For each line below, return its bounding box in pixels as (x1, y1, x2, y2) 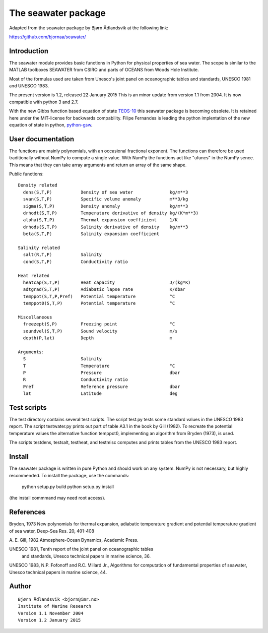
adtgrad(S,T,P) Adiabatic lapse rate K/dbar (23, 287, 186, 292)
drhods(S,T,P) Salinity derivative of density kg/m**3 (23, 224, 188, 230)
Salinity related (18, 245, 60, 251)
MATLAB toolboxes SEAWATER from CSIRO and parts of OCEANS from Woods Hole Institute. (9, 67, 199, 73)
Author (9, 582, 32, 590)
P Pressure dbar (23, 370, 181, 376)
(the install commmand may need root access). (9, 495, 106, 501)
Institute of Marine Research (18, 603, 92, 609)
